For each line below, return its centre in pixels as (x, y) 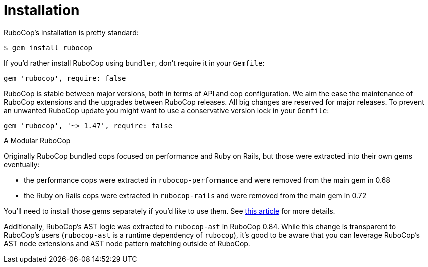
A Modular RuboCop (37, 140)
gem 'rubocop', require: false (65, 78)
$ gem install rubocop (48, 48)
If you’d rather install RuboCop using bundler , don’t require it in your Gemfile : (134, 63)
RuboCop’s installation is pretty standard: (71, 32)
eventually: (22, 164)
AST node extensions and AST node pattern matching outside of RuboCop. (127, 243)
